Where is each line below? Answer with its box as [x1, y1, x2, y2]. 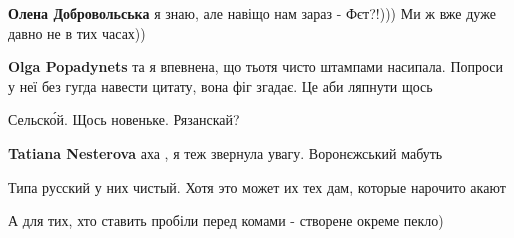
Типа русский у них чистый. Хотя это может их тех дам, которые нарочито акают [8, 176, 506, 197]
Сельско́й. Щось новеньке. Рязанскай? [8, 109, 240, 130]
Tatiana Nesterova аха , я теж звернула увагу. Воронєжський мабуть [8, 142, 443, 163]
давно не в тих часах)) [8, 22, 146, 43]
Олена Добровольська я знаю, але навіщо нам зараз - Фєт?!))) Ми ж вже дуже [8, 3, 496, 23]
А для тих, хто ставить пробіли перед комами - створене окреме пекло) [8, 210, 444, 231]
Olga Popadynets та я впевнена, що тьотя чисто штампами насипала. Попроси [8, 56, 504, 77]
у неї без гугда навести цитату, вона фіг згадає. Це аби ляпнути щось [8, 75, 433, 96]
